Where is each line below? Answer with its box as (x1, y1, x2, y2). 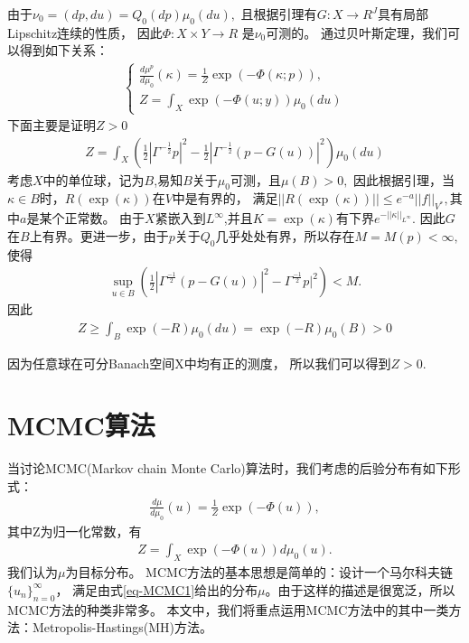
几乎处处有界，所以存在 (215, 226, 355, 245)
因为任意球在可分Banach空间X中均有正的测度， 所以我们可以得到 (7, 353, 391, 372)
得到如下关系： (19, 41, 108, 60)
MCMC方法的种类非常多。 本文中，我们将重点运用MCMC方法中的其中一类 (7, 600, 449, 619)
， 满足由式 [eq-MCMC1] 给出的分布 (55, 580, 258, 599)
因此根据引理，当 (353, 170, 455, 189)
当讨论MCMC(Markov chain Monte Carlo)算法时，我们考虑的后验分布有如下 (7, 459, 448, 478)
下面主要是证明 (7, 116, 96, 135)
